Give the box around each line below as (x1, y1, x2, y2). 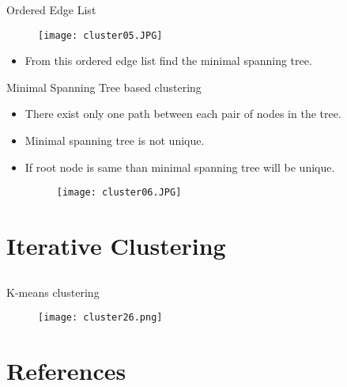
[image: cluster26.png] (38, 312, 163, 324)
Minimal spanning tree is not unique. (25, 132, 205, 149)
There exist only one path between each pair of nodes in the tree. (25, 105, 341, 122)
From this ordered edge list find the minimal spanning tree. (25, 52, 312, 69)
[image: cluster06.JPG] (56, 187, 182, 199)
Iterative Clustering (6, 230, 226, 262)
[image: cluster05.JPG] (38, 29, 163, 41)
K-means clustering (6, 283, 100, 300)
